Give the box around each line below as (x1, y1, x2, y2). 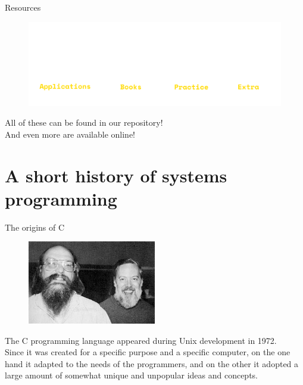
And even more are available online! (5, 128, 136, 140)
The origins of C (5, 221, 65, 233)
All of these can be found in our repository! (5, 116, 163, 129)
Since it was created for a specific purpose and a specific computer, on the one (5, 346, 290, 358)
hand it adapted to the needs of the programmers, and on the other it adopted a (5, 357, 299, 370)
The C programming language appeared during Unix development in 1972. (5, 334, 277, 346)
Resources (5, 1, 41, 13)
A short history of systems (5, 163, 227, 187)
